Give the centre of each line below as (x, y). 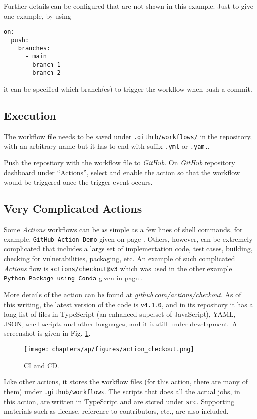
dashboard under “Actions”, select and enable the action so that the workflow (122, 172)
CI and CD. (42, 365)
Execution (30, 116)
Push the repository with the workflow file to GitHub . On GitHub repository (120, 163)
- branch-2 (43, 73)
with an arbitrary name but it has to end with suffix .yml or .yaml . (107, 146)
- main (36, 57)
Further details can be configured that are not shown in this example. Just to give (128, 6)
